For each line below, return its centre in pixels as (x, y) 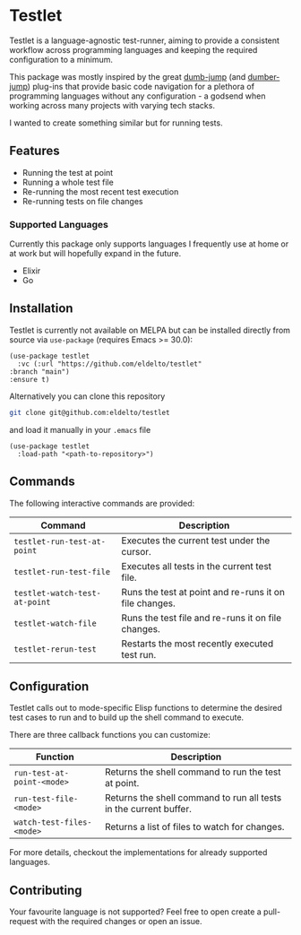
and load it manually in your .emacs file (80, 429)
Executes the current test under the (196, 541)
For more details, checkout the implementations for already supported (138, 853)
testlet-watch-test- (57, 593)
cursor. (137, 551)
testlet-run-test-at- (60, 541)
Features (34, 151)
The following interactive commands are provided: (102, 503)
